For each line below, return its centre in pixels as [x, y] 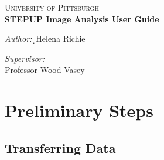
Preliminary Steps [79, 110]
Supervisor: [25, 58]
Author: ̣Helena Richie [45, 39]
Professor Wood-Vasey [45, 70]
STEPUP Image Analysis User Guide [82, 19]
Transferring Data [60, 147]
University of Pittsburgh [52, 7]
